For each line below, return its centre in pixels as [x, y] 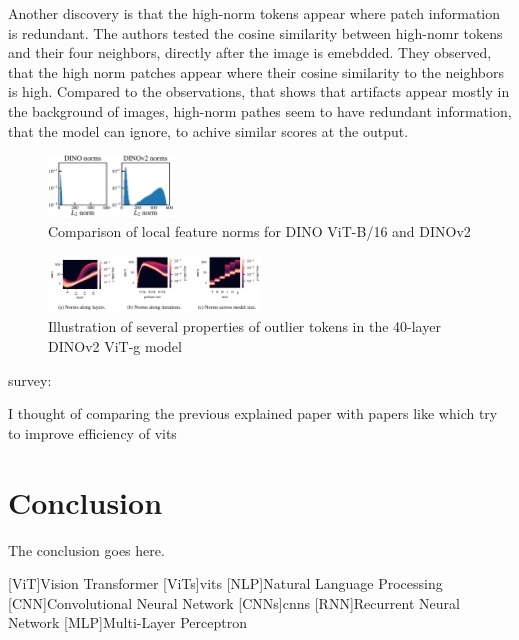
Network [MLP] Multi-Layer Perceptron [127, 622]
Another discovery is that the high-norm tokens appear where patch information [254, 13]
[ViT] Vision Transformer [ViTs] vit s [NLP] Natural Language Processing [225, 583]
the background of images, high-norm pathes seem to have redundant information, [260, 110]
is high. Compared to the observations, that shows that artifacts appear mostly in [259, 91]
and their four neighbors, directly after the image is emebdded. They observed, [250, 52]
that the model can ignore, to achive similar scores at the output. [208, 130]
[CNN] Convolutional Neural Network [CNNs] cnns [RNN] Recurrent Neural [234, 602]
